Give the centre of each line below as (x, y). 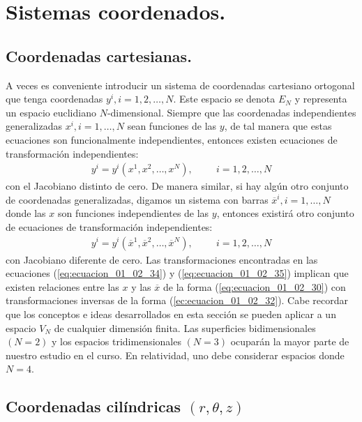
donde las (26, 213)
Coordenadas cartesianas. (99, 55)
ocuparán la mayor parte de (290, 341)
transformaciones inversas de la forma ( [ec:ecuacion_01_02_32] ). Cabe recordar (177, 300)
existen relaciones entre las (62, 286)
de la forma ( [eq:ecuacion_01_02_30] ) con (254, 286)
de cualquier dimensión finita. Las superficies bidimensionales (185, 327)
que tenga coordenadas (54, 99)
